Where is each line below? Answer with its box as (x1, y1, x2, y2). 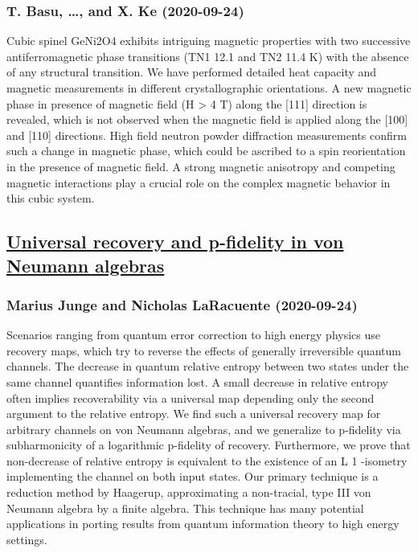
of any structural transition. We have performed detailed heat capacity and (6, 63, 377, 80)
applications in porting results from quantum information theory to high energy (6, 515, 400, 532)
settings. (6, 530, 47, 547)
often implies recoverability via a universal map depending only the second (6, 389, 375, 406)
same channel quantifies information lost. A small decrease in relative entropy (6, 373, 388, 390)
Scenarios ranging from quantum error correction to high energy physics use (6, 326, 381, 343)
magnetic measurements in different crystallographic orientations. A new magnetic (6, 80, 412, 96)
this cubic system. (6, 190, 95, 207)
